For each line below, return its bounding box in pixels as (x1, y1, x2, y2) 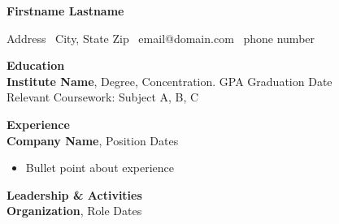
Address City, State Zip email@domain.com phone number (7, 29, 315, 46)
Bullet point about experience (25, 159, 175, 176)
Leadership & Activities (7, 186, 142, 203)
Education (7, 57, 65, 74)
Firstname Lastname (7, 2, 124, 19)
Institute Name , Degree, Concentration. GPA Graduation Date (7, 72, 332, 89)
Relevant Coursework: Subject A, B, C (7, 88, 199, 106)
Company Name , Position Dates (7, 131, 179, 149)
